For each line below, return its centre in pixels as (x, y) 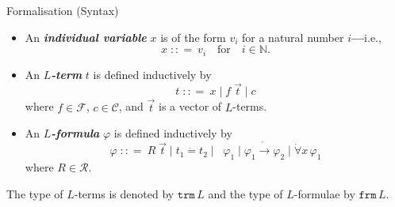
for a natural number (293, 37)
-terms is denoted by (124, 193)
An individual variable (86, 37)
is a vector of (190, 106)
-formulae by (324, 193)
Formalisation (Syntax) (63, 10)
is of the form (193, 37)
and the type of (245, 193)
